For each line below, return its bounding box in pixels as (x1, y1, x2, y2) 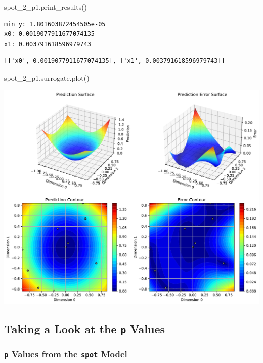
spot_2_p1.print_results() (4, 2, 87, 12)
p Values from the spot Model (4, 348, 127, 360)
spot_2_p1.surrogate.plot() (4, 72, 90, 83)
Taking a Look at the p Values (4, 321, 165, 337)
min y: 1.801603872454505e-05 (4, 20, 106, 28)
